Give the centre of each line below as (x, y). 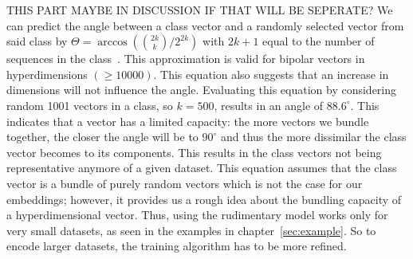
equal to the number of (319, 41)
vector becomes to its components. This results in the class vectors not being (194, 152)
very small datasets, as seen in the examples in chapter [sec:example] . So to (191, 230)
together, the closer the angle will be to (102, 137)
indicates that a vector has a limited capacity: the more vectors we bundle (188, 121)
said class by (37, 41)
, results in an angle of (269, 105)
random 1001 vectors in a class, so (90, 105)
